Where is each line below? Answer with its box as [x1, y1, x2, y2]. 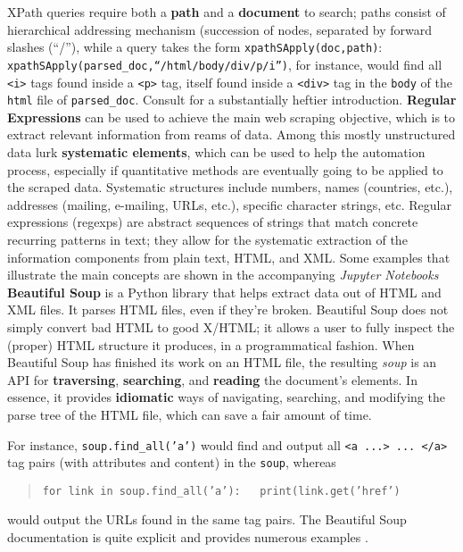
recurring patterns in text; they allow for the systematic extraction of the [7, 230, 408, 248]
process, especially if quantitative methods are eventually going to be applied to [7, 160, 443, 179]
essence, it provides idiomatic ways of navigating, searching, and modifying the [7, 388, 445, 406]
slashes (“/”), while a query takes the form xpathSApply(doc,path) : [7, 38, 383, 56]
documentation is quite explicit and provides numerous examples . [7, 528, 368, 547]
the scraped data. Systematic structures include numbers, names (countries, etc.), [7, 178, 453, 197]
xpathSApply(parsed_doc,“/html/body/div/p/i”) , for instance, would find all [7, 54, 442, 73]
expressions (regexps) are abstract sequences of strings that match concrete [7, 213, 418, 231]
